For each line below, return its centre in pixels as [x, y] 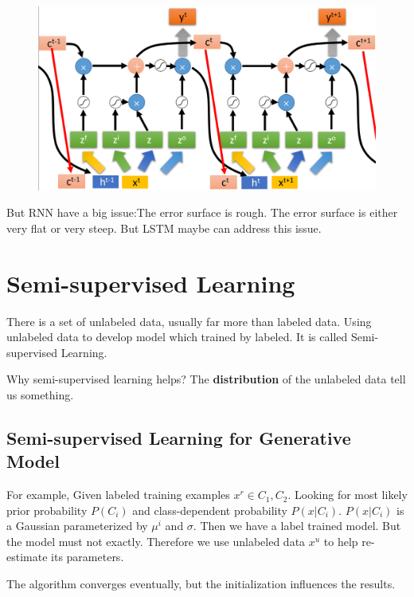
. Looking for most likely [348, 495]
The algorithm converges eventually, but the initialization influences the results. [201, 584]
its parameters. [88, 557]
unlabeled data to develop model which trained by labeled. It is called [177, 337]
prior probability [47, 510]
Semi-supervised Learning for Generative [179, 437]
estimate [27, 557]
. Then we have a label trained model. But [297, 526]
